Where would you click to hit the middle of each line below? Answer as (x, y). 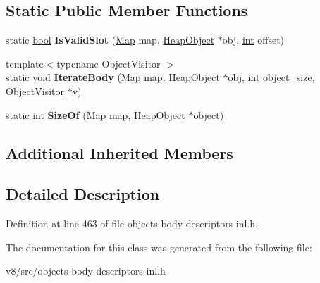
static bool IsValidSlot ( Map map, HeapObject (110, 40)
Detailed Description (83, 194)
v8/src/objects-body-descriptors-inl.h (86, 271)
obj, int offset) (253, 40)
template (25, 63)
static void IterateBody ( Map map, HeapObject (113, 77)
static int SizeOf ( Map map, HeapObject (96, 114)
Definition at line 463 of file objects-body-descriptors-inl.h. (132, 224)
